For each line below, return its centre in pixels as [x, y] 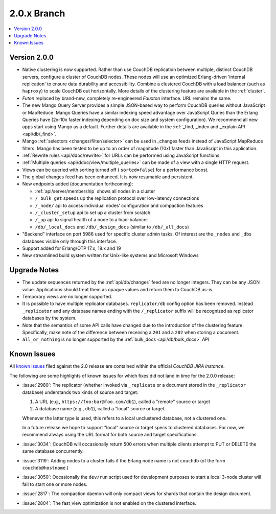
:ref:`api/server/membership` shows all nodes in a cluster [95, 191]
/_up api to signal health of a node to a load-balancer [91, 220]
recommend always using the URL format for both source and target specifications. [110, 435]
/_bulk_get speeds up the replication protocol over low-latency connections [117, 198]
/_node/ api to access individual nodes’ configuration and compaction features [119, 205]
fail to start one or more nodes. [55, 484]
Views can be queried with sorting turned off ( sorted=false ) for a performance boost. [116, 170]
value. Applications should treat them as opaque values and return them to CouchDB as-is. [118, 289]
